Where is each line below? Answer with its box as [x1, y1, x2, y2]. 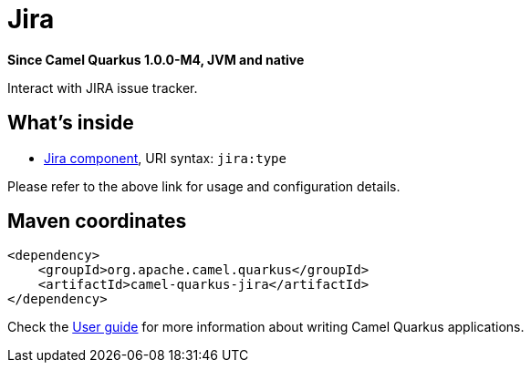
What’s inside [7, 111, 134, 135]
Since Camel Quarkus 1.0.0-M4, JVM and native [7, 51, 305, 67]
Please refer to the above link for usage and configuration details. [7, 178, 401, 194]
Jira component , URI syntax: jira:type [44, 149, 286, 166]
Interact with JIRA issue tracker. [7, 79, 198, 96]
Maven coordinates [7, 210, 187, 233]
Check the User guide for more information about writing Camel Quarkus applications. [7, 319, 525, 335]
